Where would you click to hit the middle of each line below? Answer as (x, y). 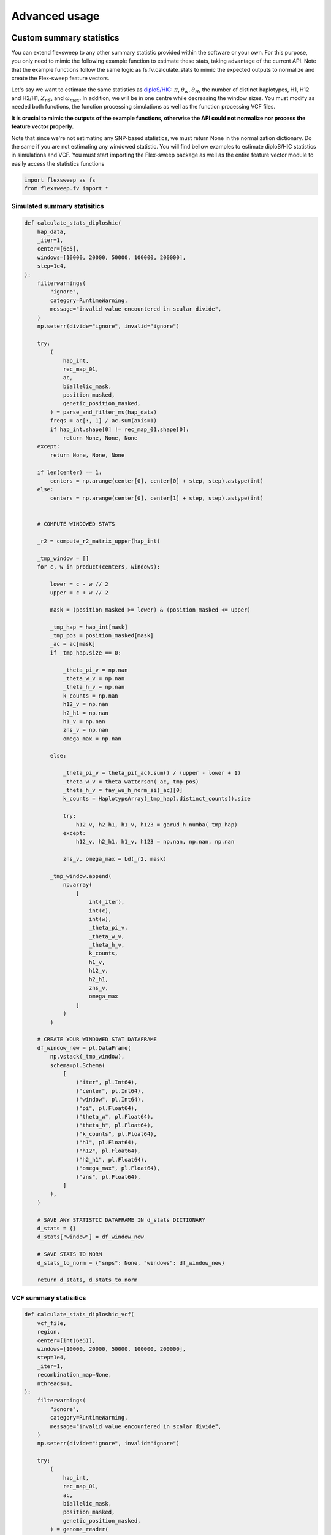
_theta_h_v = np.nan (94, 687)
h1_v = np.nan (84, 721)
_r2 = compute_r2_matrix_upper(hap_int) (99, 541)
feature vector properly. (43, 126)
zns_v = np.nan (86, 730)
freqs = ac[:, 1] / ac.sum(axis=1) (104, 421)
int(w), (101, 919)
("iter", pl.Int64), (107, 1082)
